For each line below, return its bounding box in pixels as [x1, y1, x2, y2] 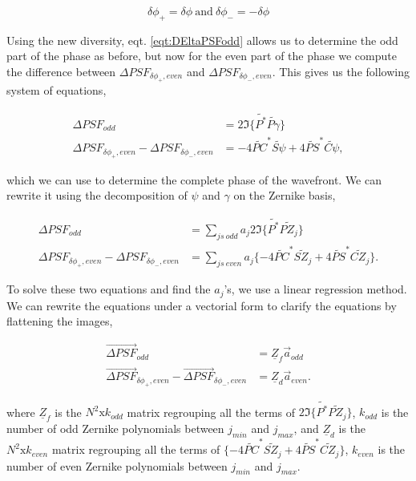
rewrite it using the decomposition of [6, 187, 188, 204]
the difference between [6, 63, 116, 79]
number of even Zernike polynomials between [6, 457, 228, 474]
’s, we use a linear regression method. [224, 281, 407, 297]
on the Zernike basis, [233, 187, 336, 204]
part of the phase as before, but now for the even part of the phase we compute [6, 47, 397, 64]
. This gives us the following [272, 63, 410, 79]
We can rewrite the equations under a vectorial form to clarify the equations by [6, 297, 397, 313]
